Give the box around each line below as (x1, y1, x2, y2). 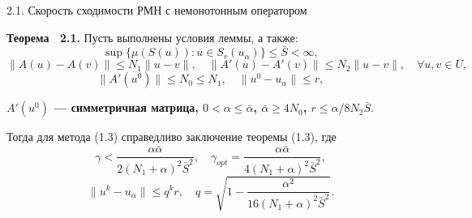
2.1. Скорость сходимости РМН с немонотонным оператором (6, 2, 307, 18)
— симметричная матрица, (54, 99, 199, 116)
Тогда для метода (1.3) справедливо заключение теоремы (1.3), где (6, 128, 337, 145)
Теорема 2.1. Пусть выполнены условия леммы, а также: (6, 28, 298, 45)
